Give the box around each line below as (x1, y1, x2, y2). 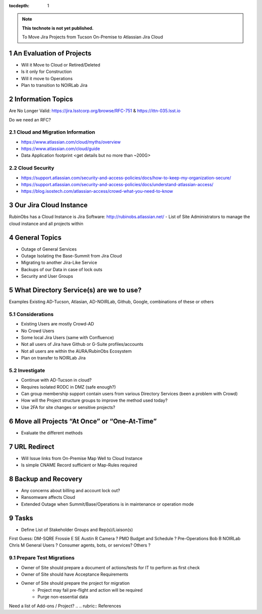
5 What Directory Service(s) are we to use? (9, 286, 142, 294)
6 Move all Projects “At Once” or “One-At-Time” (9, 417, 157, 425)
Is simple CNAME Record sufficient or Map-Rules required (21, 462, 138, 468)
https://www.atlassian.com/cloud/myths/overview (21, 139, 121, 145)
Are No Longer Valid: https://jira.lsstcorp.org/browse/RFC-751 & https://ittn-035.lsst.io (9, 108, 180, 114)
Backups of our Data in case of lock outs (21, 266, 103, 272)
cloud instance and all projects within (9, 221, 83, 226)
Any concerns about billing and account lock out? (21, 487, 120, 493)
